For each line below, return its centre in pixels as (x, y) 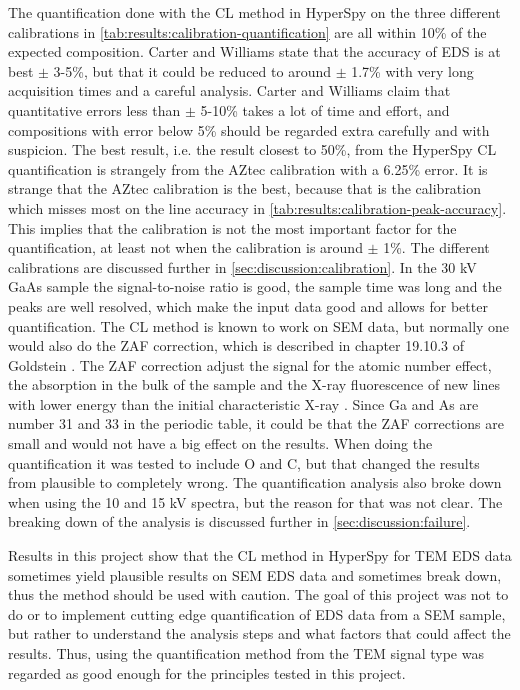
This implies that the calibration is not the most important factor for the (232, 227)
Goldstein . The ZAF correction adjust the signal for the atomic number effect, (250, 364)
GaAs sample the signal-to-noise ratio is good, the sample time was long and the (255, 286)
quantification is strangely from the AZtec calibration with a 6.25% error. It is (248, 168)
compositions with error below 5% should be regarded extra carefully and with (249, 129)
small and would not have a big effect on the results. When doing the (220, 443)
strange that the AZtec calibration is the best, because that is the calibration (244, 188)
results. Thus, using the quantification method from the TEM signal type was (246, 653)
